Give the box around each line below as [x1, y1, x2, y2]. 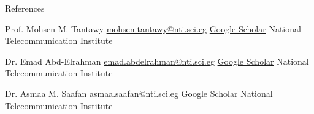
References [5, 2, 45, 14]
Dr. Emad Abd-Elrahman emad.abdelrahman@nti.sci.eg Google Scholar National [5, 54, 309, 67]
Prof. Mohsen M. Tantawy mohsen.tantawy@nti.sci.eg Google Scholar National [5, 22, 301, 35]
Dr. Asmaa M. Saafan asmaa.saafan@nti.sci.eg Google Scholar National [5, 87, 273, 99]
